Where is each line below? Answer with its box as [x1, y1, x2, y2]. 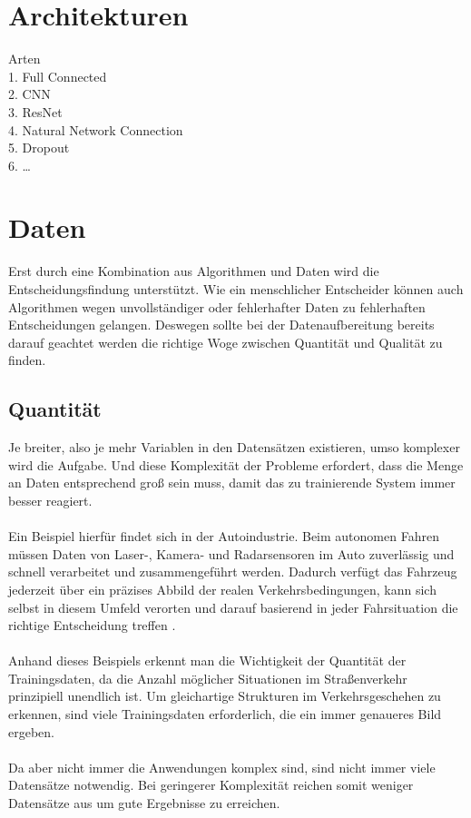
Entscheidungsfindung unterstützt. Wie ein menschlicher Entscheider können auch [8, 280, 464, 298]
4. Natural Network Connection [8, 120, 183, 139]
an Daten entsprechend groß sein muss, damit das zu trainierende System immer [8, 473, 456, 492]
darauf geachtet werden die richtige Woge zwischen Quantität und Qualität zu [8, 332, 443, 351]
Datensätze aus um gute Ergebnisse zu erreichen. [8, 793, 280, 813]
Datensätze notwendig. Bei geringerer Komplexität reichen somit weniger [8, 775, 414, 794]
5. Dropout [8, 138, 70, 157]
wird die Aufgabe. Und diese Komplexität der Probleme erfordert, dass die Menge [8, 455, 464, 474]
